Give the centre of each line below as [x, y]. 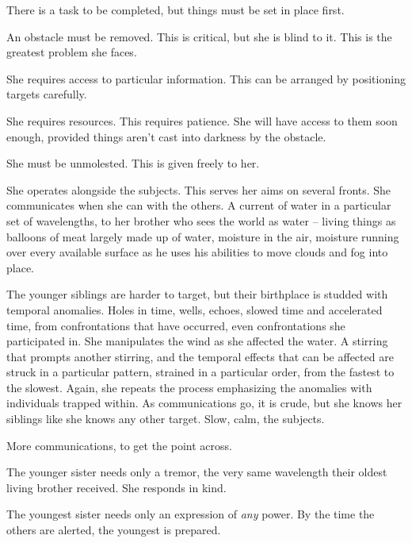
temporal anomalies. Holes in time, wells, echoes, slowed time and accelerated [195, 309]
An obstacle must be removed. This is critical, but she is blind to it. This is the [199, 36]
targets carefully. [47, 94]
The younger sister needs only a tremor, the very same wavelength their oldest [197, 472]
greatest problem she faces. [72, 52]
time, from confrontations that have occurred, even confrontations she [176, 325]
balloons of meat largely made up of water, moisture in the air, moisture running [203, 236]
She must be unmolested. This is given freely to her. [133, 163]
